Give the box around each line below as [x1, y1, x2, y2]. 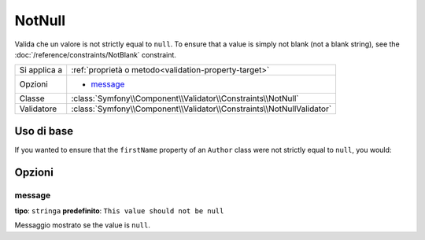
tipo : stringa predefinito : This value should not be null [14, 206, 224, 216]
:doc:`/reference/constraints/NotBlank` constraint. [14, 50, 177, 59]
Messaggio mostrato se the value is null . [14, 220, 151, 230]
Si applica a [19, 65, 63, 76]
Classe [19, 93, 45, 104]
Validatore [19, 103, 57, 114]
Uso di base [14, 124, 74, 138]
